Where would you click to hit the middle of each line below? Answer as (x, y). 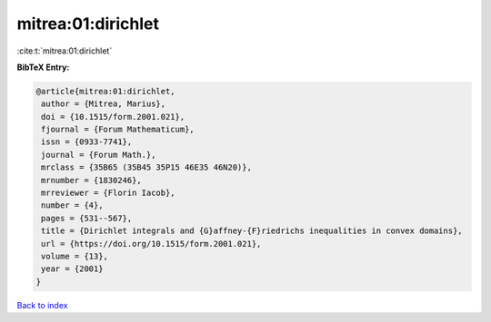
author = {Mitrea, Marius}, (104, 104)
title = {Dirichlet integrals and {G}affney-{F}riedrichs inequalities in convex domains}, (252, 231)
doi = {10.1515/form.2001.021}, (113, 117)
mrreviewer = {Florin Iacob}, (109, 193)
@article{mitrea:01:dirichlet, (106, 91)
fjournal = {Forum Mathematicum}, (118, 130)
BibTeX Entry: (43, 67)
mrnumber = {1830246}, (92, 180)
